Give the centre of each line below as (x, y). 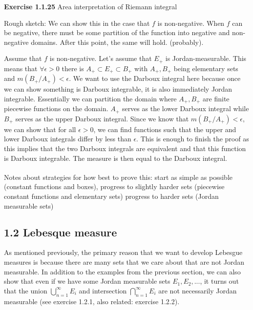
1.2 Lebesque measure (61, 232)
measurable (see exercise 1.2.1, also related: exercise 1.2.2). (92, 301)
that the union (26, 290)
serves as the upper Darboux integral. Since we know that (102, 118)
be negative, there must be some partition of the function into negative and (117, 32)
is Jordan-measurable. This (206, 58)
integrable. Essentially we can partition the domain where (90, 98)
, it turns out (219, 281)
